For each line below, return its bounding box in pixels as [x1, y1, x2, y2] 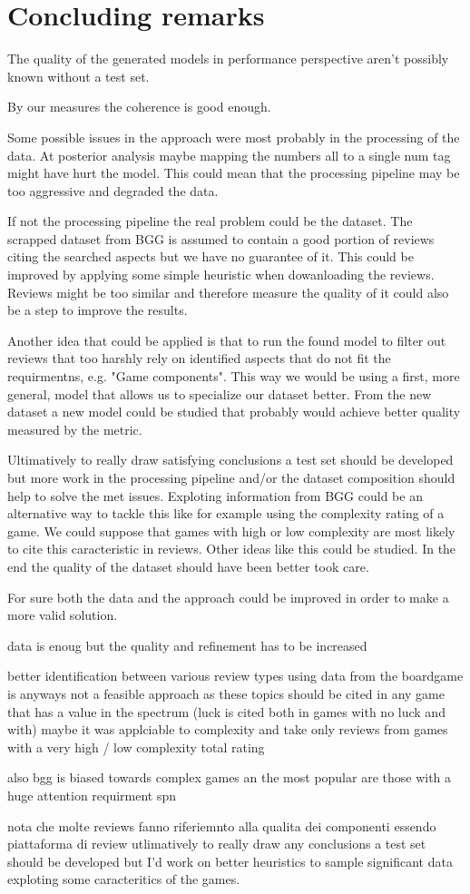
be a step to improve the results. [7, 300, 188, 319]
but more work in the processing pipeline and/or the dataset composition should [7, 468, 455, 486]
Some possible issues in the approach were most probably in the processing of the [7, 127, 460, 146]
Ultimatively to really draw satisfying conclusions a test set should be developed [7, 450, 454, 469]
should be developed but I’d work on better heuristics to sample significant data [7, 851, 453, 870]
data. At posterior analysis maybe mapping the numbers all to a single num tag [7, 145, 451, 164]
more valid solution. [7, 605, 118, 624]
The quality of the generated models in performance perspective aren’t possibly [7, 49, 449, 68]
